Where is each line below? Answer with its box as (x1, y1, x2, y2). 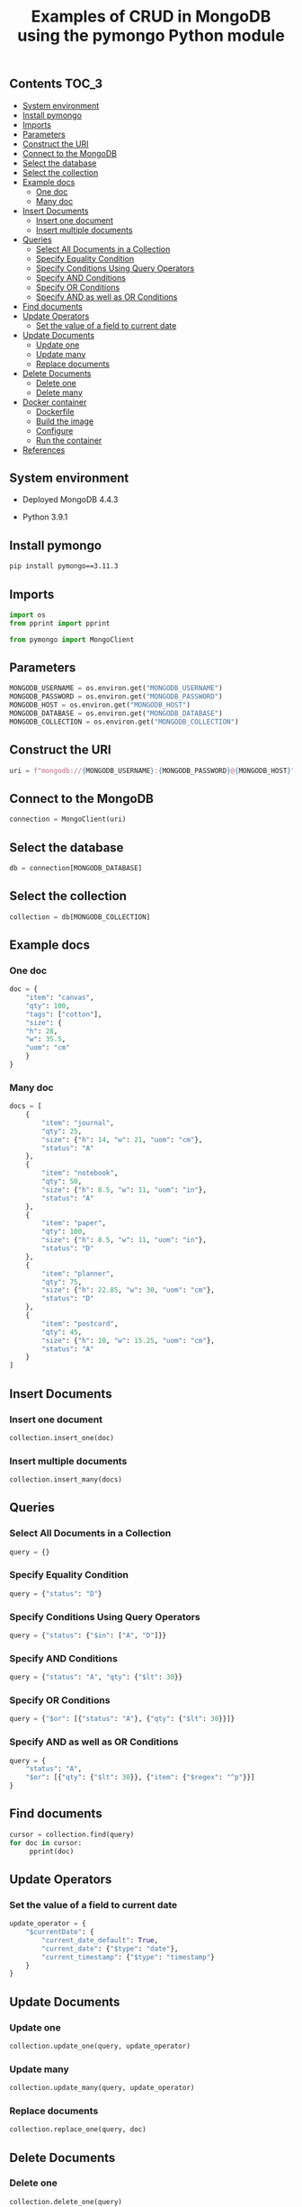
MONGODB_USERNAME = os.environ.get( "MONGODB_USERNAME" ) (9, 684, 223, 693)
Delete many (35, 387, 84, 398)
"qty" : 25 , (41, 1127, 83, 1136)
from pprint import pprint (9, 618, 111, 627)
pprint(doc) (29, 1847, 75, 1856)
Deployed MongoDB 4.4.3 (22, 494, 119, 505)
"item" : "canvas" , (25, 993, 94, 1003)
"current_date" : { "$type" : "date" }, (41, 1944, 179, 1953)
